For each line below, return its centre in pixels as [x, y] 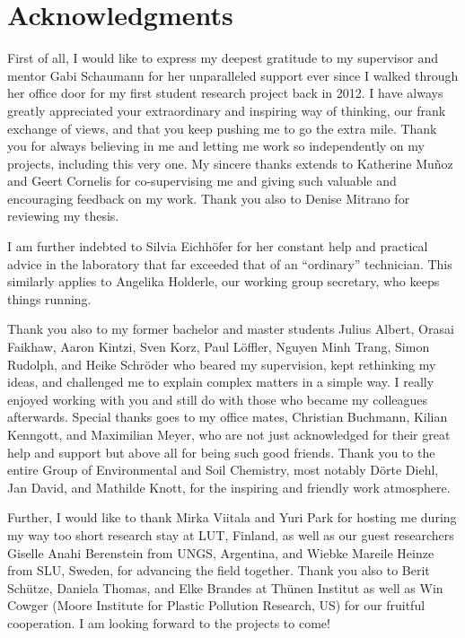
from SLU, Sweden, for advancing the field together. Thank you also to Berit [219, 570]
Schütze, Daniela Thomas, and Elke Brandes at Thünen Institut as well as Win [225, 587]
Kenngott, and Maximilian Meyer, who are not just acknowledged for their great [229, 434]
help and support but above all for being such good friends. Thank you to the [221, 452]
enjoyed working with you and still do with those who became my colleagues [218, 399]
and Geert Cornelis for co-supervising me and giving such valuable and [202, 181]
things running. [49, 298]
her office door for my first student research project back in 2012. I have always [225, 93]
